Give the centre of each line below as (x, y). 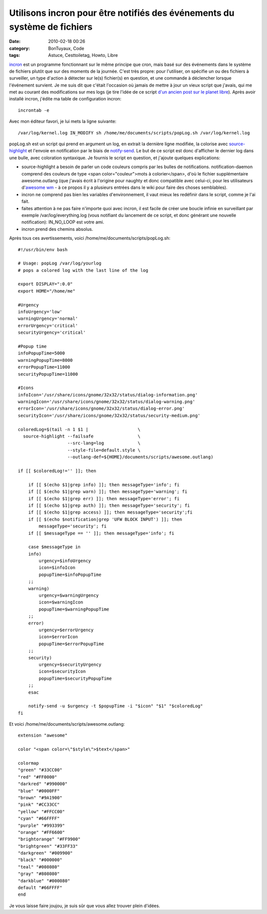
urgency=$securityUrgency (70, 664)
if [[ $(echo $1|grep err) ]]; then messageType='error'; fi (104, 499)
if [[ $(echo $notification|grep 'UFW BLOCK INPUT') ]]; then (105, 519)
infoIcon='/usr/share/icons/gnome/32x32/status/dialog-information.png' (108, 395)
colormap (28, 763)
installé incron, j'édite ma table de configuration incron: (65, 99)
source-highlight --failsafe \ (82, 436)
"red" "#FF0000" (38, 777)
